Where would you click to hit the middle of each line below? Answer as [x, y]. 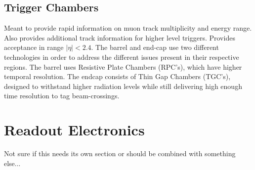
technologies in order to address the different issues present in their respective [122, 57]
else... [12, 163]
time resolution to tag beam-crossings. [62, 96]
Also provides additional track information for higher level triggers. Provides [120, 37]
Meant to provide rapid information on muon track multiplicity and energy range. [128, 28]
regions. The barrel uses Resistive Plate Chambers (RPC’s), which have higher [123, 66]
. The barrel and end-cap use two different [155, 47]
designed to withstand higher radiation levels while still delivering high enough [123, 86]
